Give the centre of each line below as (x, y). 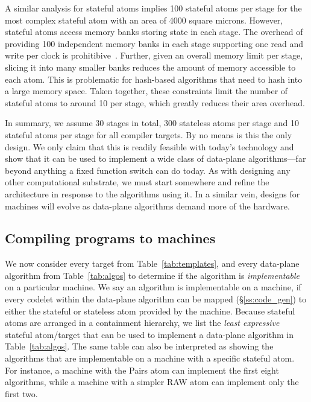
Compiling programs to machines (110, 238)
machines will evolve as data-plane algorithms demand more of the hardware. (147, 206)
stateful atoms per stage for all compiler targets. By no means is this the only (149, 134)
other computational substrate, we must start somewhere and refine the (137, 182)
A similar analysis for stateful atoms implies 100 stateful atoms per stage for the (153, 8)
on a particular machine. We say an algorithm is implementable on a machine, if (153, 287)
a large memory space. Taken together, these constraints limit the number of (146, 91)
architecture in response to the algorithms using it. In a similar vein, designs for (152, 193)
